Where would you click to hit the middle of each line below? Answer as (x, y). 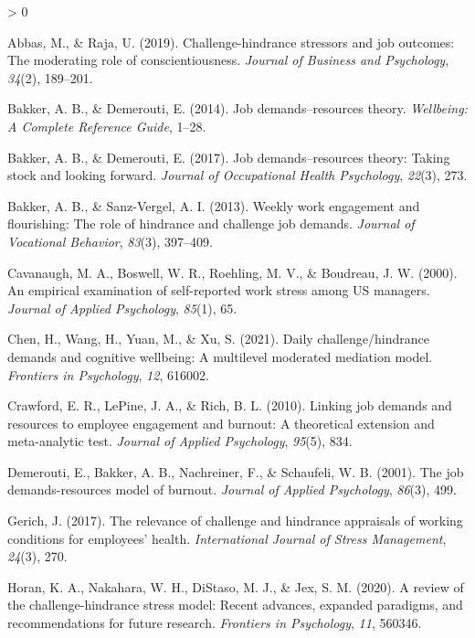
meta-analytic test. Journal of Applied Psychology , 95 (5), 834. (180, 441)
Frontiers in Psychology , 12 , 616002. (108, 374)
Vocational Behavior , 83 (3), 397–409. (110, 241)
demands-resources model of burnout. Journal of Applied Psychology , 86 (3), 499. (232, 489)
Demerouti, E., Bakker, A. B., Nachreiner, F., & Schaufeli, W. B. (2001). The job (236, 471)
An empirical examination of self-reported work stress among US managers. (219, 290)
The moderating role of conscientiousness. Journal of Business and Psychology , (228, 60)
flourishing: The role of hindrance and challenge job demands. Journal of (211, 223)
